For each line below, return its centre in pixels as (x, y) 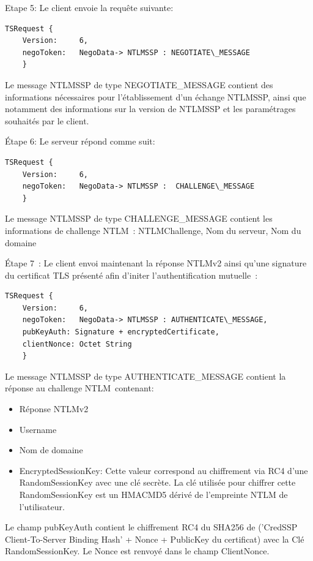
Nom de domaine (51, 450)
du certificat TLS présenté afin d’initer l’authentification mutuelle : (131, 275)
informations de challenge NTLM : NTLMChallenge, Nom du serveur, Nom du (153, 230)
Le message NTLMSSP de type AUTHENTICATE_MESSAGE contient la (145, 376)
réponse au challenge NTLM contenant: (79, 388)
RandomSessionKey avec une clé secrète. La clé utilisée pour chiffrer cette (157, 482)
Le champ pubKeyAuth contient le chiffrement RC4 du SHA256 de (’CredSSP (151, 527)
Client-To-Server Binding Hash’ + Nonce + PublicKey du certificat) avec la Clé (155, 539)
